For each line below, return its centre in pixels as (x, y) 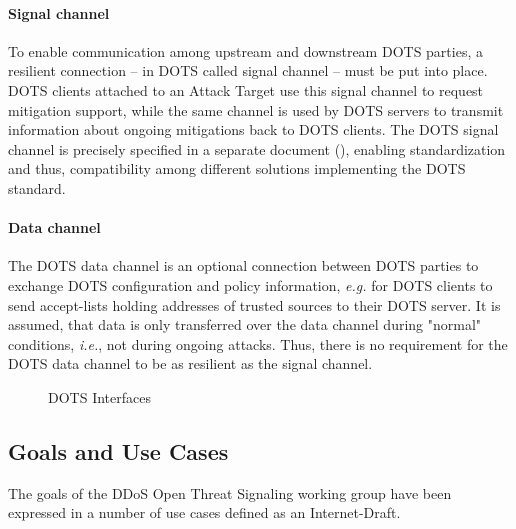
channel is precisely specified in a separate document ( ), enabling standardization (257, 148)
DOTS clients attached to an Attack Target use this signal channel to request (246, 89)
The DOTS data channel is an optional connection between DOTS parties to (243, 265)
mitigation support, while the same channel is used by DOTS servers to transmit (256, 109)
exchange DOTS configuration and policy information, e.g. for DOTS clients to (250, 284)
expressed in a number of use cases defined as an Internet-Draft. (204, 512)
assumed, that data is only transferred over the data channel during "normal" (245, 324)
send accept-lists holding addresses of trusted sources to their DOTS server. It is (254, 304)
